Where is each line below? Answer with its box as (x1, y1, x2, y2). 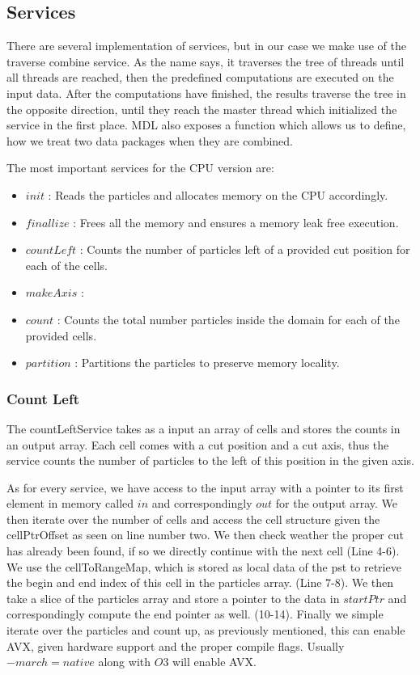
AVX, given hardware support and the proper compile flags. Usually (6, 637, 345, 654)
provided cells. (25, 327, 97, 344)
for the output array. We (275, 495, 398, 512)
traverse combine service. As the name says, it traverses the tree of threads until (6, 53, 405, 70)
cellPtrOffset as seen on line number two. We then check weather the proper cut (6, 526, 404, 543)
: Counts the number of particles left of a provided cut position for (79, 241, 410, 258)
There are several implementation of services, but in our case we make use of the (6, 37, 406, 54)
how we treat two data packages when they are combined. (6, 132, 293, 149)
